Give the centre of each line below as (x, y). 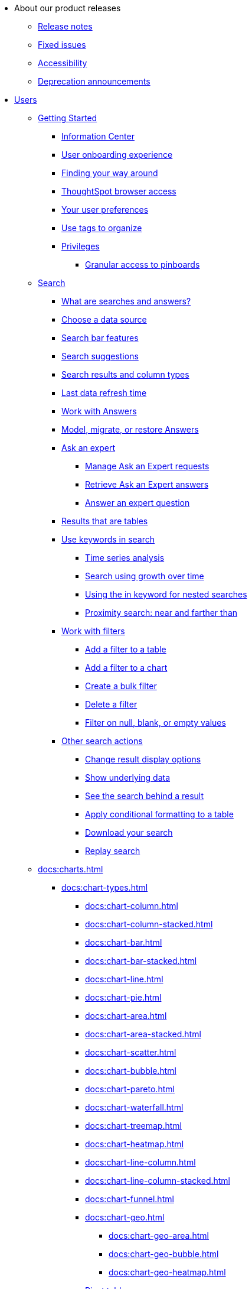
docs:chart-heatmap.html (135, 1144)
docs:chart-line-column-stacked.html (158, 1181)
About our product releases (68, 8)
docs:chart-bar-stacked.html (141, 961)
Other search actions (102, 741)
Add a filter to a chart (126, 668)
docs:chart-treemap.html (133, 1126)
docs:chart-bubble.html (131, 1071)
